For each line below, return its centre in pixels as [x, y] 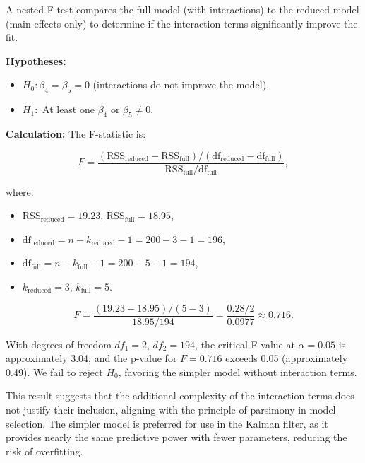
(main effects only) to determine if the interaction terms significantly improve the [182, 23]
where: [20, 191]
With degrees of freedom [59, 344]
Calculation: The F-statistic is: [76, 133]
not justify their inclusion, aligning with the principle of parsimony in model [171, 410]
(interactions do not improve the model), [181, 84]
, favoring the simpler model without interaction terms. [238, 371]
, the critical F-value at [245, 344]
